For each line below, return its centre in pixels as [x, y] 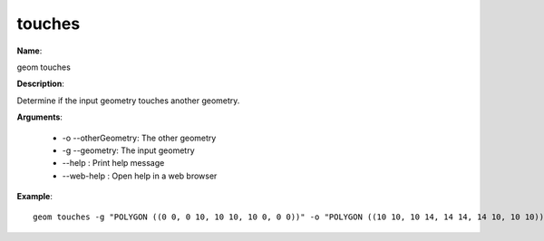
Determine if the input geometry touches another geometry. [128, 101]
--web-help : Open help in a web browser [140, 176]
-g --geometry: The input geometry [128, 150]
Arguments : [40, 117]
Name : [29, 51]
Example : [35, 197]
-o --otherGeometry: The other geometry [139, 138]
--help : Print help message [113, 163]
